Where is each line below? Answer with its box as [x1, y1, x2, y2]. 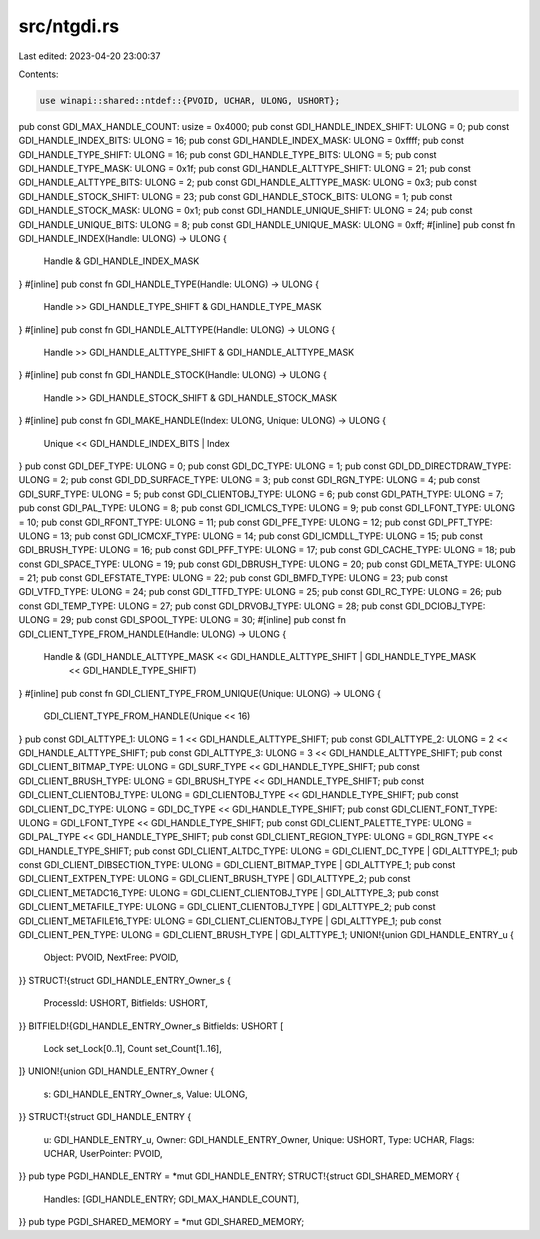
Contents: [18, 68, 59, 80]
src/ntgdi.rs [18, 15, 120, 37]
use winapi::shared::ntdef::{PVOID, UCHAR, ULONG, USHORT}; [39, 95, 341, 106]
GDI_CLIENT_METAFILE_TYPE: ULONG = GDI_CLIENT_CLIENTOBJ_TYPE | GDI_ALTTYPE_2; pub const [18, 901, 436, 913]
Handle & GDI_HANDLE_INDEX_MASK [43, 255, 200, 267]
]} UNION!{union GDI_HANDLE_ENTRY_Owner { [18, 1065, 215, 1077]
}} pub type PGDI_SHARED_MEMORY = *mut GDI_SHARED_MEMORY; [18, 1216, 305, 1228]
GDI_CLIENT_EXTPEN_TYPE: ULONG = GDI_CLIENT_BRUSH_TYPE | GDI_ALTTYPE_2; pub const [18, 873, 411, 885]
